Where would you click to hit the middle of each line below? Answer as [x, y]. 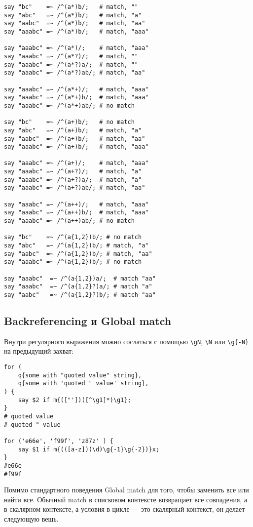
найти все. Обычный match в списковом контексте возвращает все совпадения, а [126, 499]
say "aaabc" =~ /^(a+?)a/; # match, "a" [73, 180]
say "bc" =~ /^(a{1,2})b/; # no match [73, 237]
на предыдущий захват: [39, 351]
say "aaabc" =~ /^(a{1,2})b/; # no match [73, 262]
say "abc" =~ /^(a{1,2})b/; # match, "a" [76, 246]
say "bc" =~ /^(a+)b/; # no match [69, 122]
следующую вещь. [31, 519]
